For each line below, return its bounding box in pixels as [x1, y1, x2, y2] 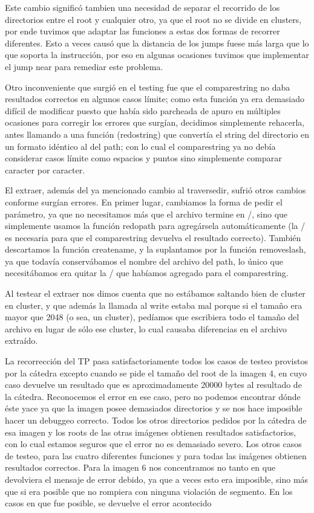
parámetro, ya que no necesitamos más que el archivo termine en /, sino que [5, 207, 288, 220]
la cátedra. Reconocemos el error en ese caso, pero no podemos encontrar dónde [5, 390, 301, 402]
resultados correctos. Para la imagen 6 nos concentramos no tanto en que [5, 461, 276, 474]
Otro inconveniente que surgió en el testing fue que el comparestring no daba [5, 80, 290, 93]
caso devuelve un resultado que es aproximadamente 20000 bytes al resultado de [5, 378, 302, 391]
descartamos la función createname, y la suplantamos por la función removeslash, [5, 243, 306, 256]
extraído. [5, 334, 38, 347]
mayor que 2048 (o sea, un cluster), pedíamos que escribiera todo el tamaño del [5, 311, 299, 323]
